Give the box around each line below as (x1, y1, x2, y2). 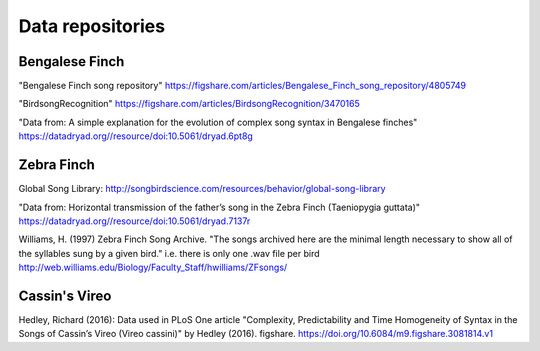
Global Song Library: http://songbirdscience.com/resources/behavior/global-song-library (18, 183, 386, 195)
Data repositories (18, 15, 165, 37)
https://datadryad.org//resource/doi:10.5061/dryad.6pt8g (18, 130, 254, 142)
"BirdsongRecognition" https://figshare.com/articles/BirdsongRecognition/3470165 (18, 98, 360, 110)
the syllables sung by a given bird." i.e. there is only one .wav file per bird (18, 247, 320, 259)
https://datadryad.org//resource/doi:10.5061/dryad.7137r (18, 215, 251, 227)
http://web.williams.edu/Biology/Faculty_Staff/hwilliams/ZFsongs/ (18, 261, 288, 274)
